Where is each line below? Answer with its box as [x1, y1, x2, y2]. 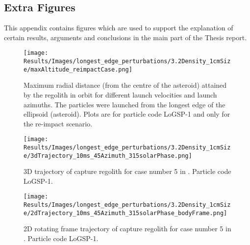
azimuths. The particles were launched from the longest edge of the [24, 99, 225, 109]
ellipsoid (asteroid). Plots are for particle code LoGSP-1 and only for [24, 109, 230, 119]
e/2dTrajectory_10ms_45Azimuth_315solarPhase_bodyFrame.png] [24, 209, 227, 217]
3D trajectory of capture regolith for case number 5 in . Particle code [24, 166, 231, 176]
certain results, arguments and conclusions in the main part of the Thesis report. [4, 32, 247, 42]
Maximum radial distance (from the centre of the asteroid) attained [24, 80, 227, 90]
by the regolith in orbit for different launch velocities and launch [24, 89, 217, 99]
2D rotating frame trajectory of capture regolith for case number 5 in [24, 223, 231, 234]
